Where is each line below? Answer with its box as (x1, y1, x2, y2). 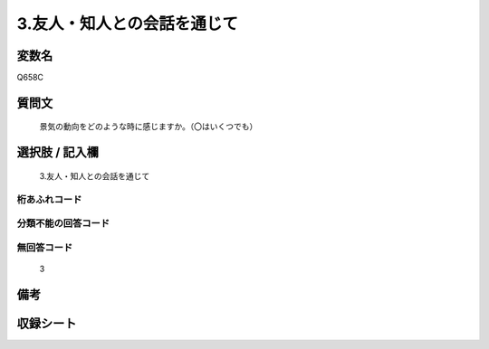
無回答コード (16, 241, 73, 253)
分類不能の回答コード (16, 217, 110, 230)
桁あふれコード (16, 193, 82, 205)
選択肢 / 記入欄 (16, 145, 100, 160)
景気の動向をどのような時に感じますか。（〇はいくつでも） (39, 121, 258, 132)
